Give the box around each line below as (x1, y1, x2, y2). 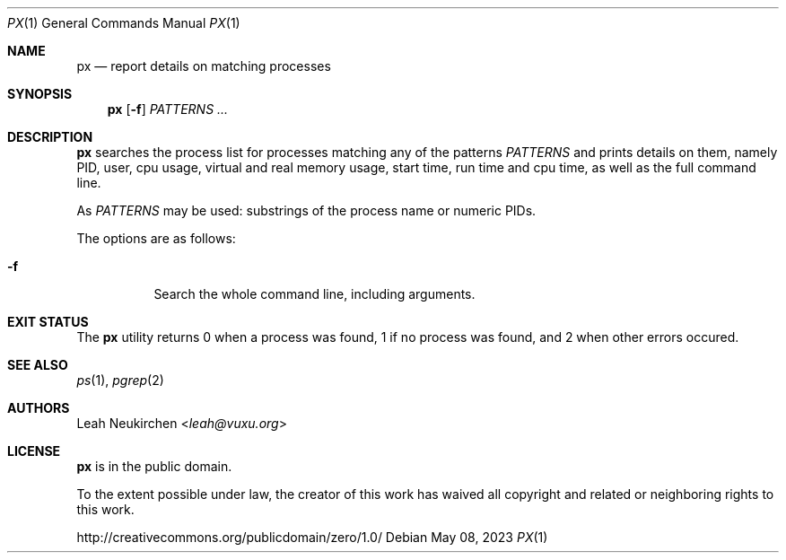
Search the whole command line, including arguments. (153, 286, 476, 302)
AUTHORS (7, 400, 70, 416)
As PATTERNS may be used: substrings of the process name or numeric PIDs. (76, 203, 537, 218)
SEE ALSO (7, 357, 68, 372)
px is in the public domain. (76, 459, 232, 474)
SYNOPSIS (7, 86, 73, 101)
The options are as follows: (76, 231, 236, 246)
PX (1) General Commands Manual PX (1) (7, 15, 240, 31)
